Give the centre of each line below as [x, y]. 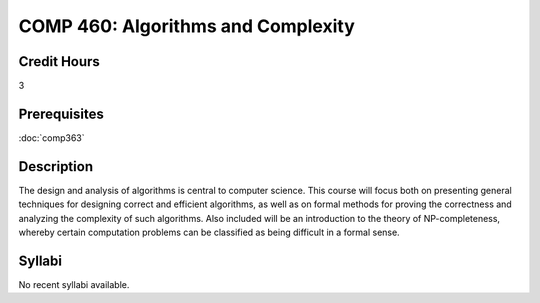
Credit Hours [59, 61]
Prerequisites [61, 113]
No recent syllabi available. [74, 284]
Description [56, 166]
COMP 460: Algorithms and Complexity [186, 26]
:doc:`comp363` [51, 137]
